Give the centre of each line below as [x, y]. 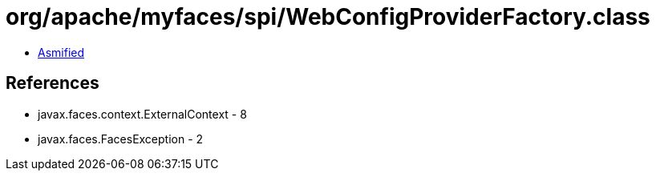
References [53, 83]
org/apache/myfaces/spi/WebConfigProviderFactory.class [328, 17]
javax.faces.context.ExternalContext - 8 [142, 114]
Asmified [61, 52]
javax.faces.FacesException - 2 [121, 139]
